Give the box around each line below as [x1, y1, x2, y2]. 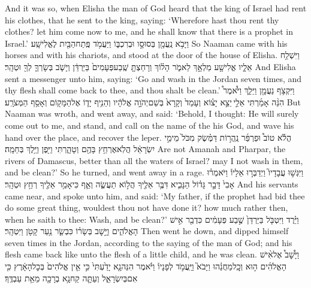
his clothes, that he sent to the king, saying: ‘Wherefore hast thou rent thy [5, 13, 279, 26]
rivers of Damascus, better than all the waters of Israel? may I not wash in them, [5, 154, 303, 166]
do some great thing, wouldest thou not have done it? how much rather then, [5, 201, 288, 214]
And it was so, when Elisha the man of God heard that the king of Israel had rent [5, 2, 307, 14]
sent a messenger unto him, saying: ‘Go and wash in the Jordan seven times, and [5, 72, 302, 84]
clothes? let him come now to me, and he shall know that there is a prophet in [5, 25, 293, 38]
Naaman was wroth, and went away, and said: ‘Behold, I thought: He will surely [5, 107, 299, 120]
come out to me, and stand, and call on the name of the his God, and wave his [5, 119, 294, 131]
